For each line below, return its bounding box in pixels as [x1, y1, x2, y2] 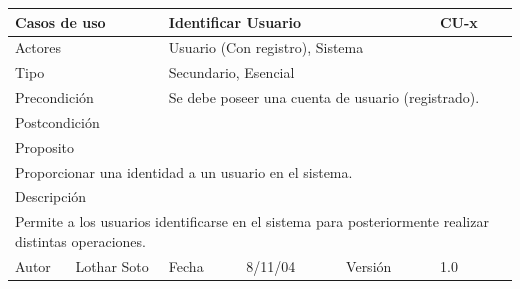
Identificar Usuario [168, 11, 302, 32]
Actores [15, 37, 61, 58]
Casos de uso [15, 11, 106, 32]
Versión [346, 255, 392, 276]
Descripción [15, 186, 87, 207]
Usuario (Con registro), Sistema [168, 37, 364, 58]
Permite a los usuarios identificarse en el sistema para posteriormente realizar [15, 211, 489, 232]
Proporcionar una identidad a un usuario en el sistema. [15, 161, 353, 182]
